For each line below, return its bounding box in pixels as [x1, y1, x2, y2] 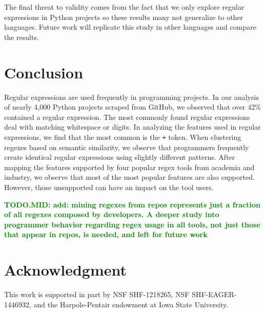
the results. [4, 31, 39, 42]
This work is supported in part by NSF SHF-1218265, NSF [4, 289, 190, 299]
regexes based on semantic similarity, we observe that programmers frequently [4, 141, 249, 152]
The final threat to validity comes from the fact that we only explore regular [4, 2, 244, 12]
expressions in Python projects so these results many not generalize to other [4, 11, 243, 22]
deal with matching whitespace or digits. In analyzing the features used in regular [4, 121, 261, 132]
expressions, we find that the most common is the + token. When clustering [4, 131, 241, 142]
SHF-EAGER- [192, 289, 237, 299]
